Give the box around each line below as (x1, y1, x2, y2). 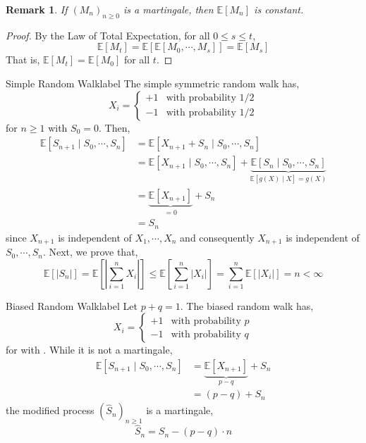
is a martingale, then (123, 2, 214, 16)
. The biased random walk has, (180, 298, 314, 313)
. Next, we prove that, (42, 244, 138, 259)
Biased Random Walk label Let (6, 298, 138, 313)
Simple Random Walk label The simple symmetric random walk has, (6, 75, 300, 90)
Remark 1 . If (6, 2, 68, 16)
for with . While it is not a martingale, (6, 342, 173, 357)
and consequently (180, 230, 255, 244)
